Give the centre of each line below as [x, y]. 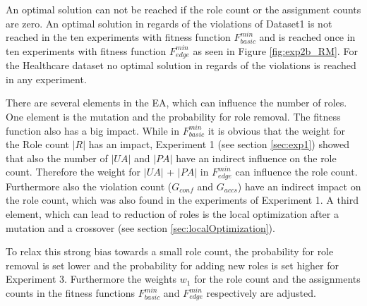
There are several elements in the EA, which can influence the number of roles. [176, 103]
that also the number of [57, 158]
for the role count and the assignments [277, 279]
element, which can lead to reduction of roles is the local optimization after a [172, 214]
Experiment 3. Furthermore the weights [91, 279]
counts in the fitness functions [71, 293]
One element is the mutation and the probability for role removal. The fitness [173, 117]
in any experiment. [46, 79]
